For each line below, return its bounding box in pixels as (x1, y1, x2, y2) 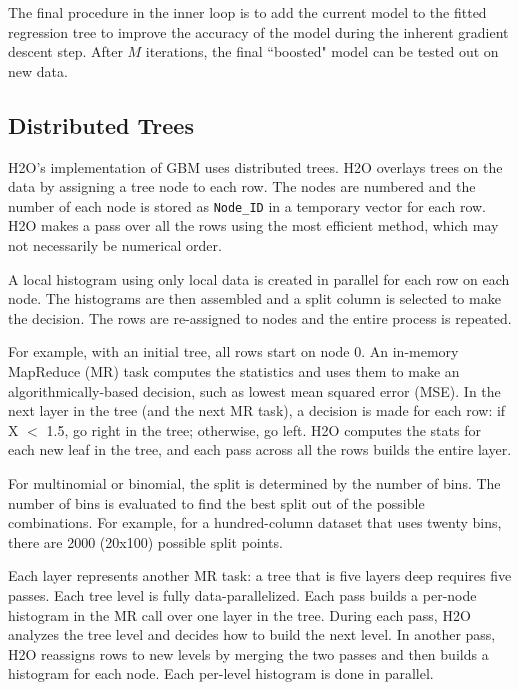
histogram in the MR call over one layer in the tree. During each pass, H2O (8, 604, 471, 625)
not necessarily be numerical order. (8, 235, 222, 256)
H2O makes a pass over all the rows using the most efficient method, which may (8, 215, 499, 236)
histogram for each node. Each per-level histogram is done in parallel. (8, 663, 434, 684)
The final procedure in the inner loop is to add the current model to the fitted (8, 2, 487, 22)
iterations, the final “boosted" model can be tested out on (145, 41, 499, 62)
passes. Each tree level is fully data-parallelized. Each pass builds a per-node (8, 584, 477, 605)
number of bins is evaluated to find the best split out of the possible (8, 492, 425, 513)
